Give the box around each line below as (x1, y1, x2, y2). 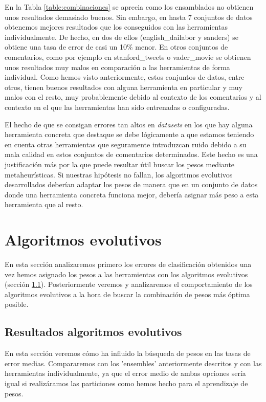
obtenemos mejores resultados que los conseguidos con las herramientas (5, 21, 228, 32)
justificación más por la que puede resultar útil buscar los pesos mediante (5, 159, 235, 169)
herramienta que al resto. (5, 199, 83, 210)
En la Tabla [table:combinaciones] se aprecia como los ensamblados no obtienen (5, 2, 254, 12)
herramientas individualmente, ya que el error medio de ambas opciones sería (5, 368, 246, 378)
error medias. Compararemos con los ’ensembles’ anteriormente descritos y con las (5, 358, 262, 368)
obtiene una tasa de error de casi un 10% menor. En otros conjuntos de (5, 41, 228, 52)
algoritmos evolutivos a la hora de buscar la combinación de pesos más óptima (5, 288, 250, 299)
